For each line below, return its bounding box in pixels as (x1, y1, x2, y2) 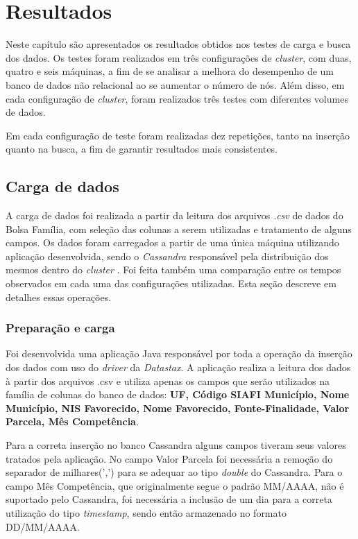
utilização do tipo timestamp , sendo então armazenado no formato (6, 505, 287, 520)
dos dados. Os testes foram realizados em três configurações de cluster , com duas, (6, 50, 352, 65)
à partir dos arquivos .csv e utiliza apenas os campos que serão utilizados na (6, 373, 330, 388)
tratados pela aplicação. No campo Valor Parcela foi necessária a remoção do (6, 451, 333, 465)
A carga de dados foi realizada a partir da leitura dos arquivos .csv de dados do (6, 208, 343, 223)
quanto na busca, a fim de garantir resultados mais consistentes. (6, 142, 278, 156)
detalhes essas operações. (6, 289, 112, 304)
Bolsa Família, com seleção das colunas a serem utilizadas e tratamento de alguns (6, 221, 352, 236)
